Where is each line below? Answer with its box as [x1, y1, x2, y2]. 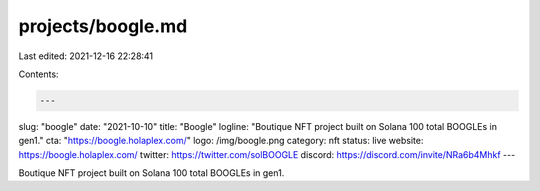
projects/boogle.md [18, 15, 188, 37]
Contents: [18, 68, 59, 80]
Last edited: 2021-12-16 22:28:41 [18, 50, 154, 62]
